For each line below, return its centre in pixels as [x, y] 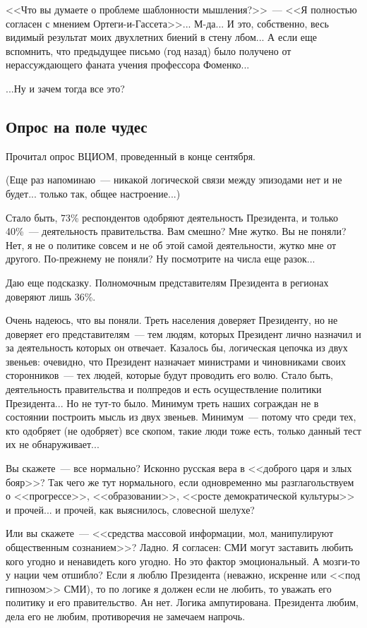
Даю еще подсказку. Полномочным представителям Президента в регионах [167, 282]
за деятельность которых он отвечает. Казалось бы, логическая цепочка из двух [177, 348]
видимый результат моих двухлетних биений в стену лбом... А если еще [162, 37]
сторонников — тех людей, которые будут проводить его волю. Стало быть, [169, 375]
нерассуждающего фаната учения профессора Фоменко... [128, 65]
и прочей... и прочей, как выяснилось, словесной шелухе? [130, 509]
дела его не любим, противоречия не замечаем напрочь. [126, 616]
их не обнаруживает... [53, 444]
